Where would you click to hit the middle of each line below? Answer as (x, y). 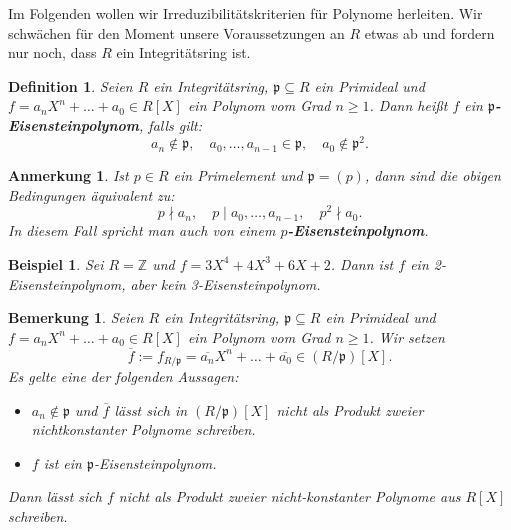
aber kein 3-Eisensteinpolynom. (225, 283)
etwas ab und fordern (429, 32)
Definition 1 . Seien (70, 85)
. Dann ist (362, 263)
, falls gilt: (171, 124)
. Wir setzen (407, 336)
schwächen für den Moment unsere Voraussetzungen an (176, 32)
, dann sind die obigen (432, 175)
